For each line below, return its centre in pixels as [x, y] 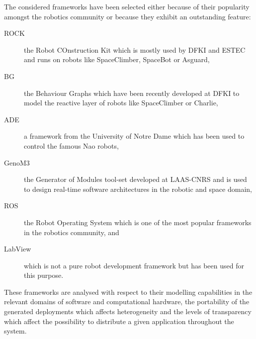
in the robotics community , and [72, 232]
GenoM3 [17, 162]
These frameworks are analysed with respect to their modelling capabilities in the [128, 292]
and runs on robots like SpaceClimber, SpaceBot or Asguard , [117, 59]
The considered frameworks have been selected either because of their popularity [127, 6]
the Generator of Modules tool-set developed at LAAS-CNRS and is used [135, 179]
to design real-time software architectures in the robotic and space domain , [138, 189]
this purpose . [44, 275]
